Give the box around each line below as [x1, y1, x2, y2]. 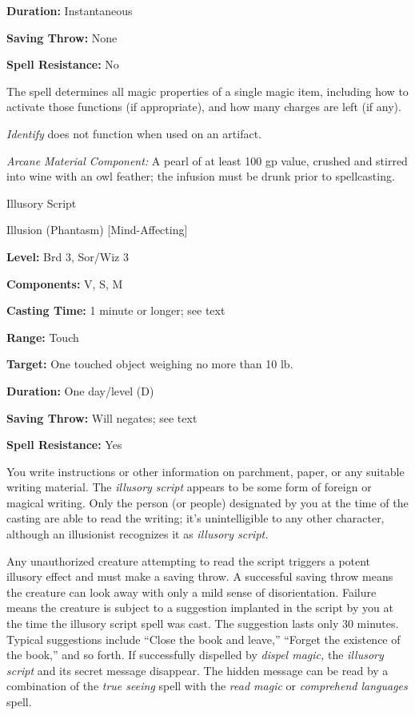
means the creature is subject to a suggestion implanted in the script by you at [6, 599, 393, 616]
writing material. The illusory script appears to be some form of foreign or [6, 479, 372, 495]
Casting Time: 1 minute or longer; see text [6, 302, 225, 319]
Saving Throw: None [6, 29, 118, 46]
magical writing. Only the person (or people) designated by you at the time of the [6, 494, 409, 510]
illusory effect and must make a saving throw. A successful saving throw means [6, 568, 393, 585]
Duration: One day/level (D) [6, 382, 154, 399]
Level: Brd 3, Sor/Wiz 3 [6, 248, 129, 264]
